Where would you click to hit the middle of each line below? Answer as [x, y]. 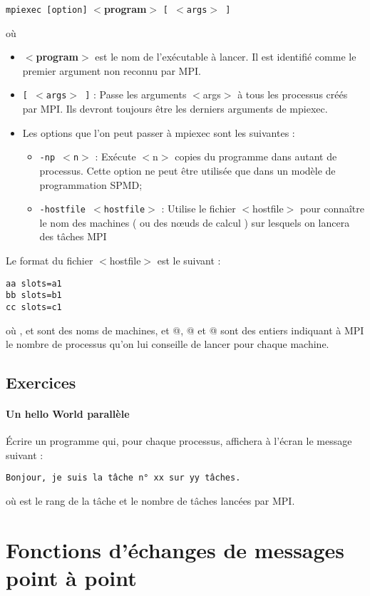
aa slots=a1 [34, 283]
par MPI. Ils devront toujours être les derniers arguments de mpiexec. [175, 109]
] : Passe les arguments [136, 94]
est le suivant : [189, 260]
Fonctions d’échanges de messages [175, 549]
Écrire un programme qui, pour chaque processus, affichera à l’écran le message [179, 441]
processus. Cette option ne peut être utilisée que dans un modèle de [187, 170]
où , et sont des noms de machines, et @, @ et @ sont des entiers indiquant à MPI [185, 330]
